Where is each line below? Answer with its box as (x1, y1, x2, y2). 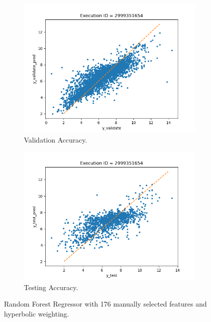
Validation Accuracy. (24, 134, 87, 145)
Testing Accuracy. (24, 282, 78, 292)
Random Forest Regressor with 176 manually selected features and (4, 299, 207, 309)
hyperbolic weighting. (4, 308, 69, 319)
